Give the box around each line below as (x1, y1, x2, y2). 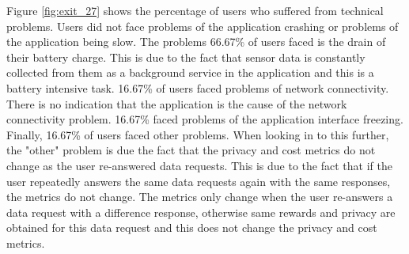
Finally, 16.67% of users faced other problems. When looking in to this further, (6, 126, 389, 142)
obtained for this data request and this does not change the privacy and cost (6, 219, 377, 236)
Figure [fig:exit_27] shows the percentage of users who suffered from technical (6, 2, 384, 18)
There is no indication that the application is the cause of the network (6, 95, 347, 112)
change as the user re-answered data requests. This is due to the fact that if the (6, 157, 392, 173)
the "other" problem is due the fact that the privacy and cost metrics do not (6, 142, 376, 158)
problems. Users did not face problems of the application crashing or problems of (6, 17, 399, 34)
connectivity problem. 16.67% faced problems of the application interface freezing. (6, 111, 403, 127)
